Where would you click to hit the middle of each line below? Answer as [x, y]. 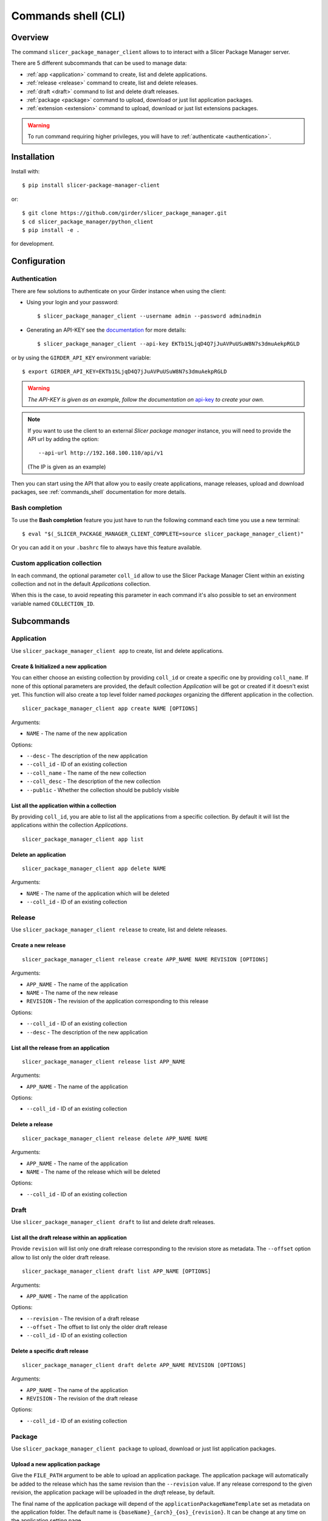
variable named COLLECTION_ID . [53, 604]
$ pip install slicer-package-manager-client [91, 185]
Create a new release [39, 945]
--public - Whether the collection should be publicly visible [103, 790]
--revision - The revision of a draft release [83, 1318]
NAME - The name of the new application [77, 734]
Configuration [38, 261]
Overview [30, 37]
